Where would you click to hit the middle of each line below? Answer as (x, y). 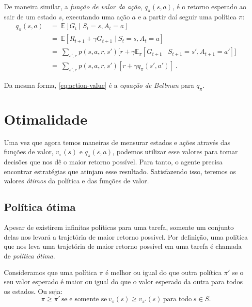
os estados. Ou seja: (33, 291)
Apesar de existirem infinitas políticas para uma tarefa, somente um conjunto (119, 227)
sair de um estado (30, 16)
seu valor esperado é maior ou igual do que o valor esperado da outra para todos (123, 282)
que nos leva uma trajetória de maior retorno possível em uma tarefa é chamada (123, 246)
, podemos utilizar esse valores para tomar (175, 152)
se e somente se (84, 299)
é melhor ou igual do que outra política (164, 272)
